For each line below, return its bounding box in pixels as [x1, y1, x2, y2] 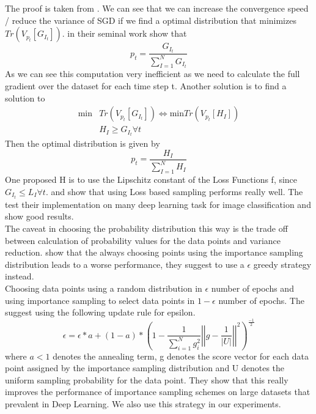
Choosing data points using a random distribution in [5, 282, 202, 295]
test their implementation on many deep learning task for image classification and [5, 198, 311, 210]
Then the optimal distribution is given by [5, 137, 160, 150]
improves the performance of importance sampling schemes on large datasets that [5, 385, 310, 398]
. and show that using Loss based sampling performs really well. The [45, 185, 303, 198]
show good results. [5, 210, 74, 223]
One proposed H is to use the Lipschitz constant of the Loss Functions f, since [5, 173, 298, 186]
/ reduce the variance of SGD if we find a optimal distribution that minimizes [5, 13, 296, 26]
